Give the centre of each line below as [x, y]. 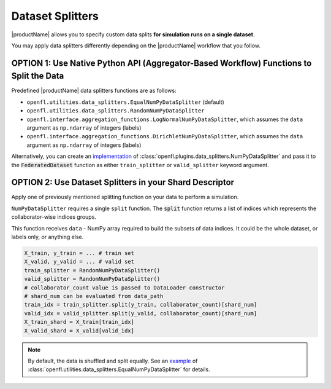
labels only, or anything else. [48, 237]
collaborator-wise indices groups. [54, 217]
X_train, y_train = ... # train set [79, 253]
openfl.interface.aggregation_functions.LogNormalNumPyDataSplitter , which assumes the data [165, 119]
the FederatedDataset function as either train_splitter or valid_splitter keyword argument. [140, 165]
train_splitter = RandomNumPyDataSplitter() [92, 270]
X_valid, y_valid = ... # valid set [79, 262]
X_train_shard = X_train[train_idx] [79, 322]
